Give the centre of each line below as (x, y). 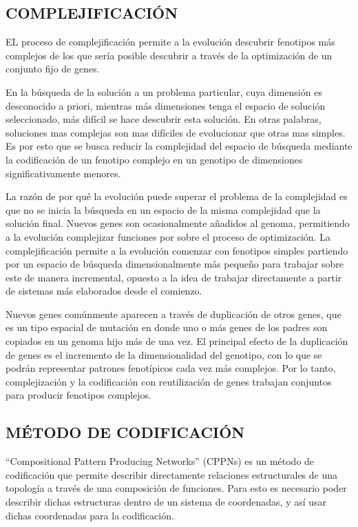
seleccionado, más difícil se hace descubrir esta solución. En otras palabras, (164, 119)
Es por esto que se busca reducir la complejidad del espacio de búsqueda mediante (179, 146)
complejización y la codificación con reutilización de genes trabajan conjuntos (169, 381)
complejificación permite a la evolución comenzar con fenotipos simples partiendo (177, 250)
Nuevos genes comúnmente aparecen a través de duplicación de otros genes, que (173, 314)
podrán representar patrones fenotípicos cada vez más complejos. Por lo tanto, (171, 368)
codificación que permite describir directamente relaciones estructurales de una (172, 474)
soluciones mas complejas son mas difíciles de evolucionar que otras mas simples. (176, 132)
